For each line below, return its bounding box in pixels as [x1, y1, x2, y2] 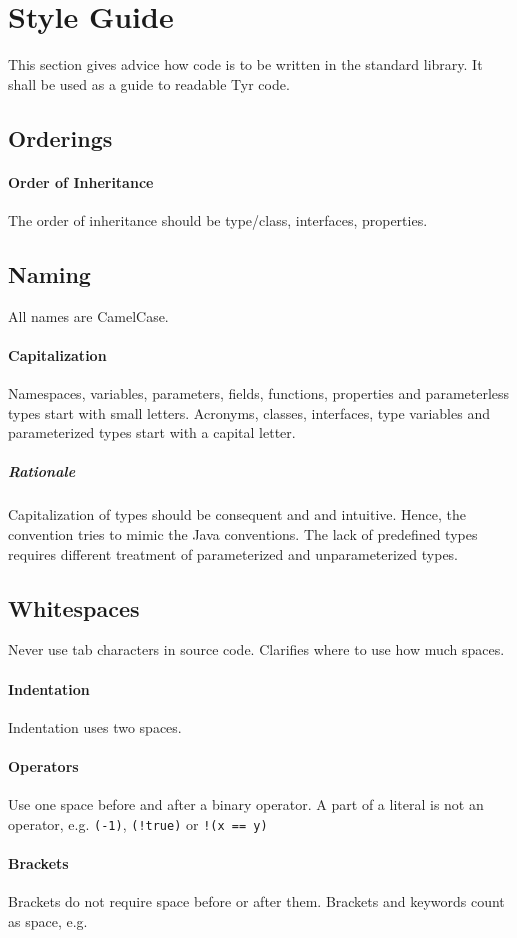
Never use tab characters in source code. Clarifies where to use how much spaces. [8, 639, 505, 660]
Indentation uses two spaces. [8, 716, 182, 737]
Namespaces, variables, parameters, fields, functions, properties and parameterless [8, 383, 510, 404]
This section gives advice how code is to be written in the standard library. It [8, 54, 483, 75]
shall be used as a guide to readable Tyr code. [8, 73, 290, 94]
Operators [8, 755, 79, 776]
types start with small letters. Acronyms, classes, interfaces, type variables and [8, 402, 490, 423]
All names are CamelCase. [8, 305, 169, 326]
